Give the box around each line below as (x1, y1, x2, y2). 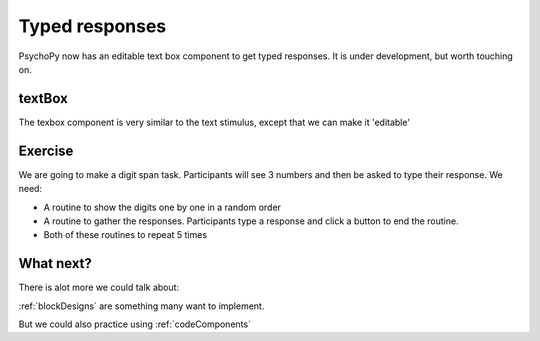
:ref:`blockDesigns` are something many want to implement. (18, 300, 265, 312)
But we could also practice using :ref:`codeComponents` (18, 318, 252, 330)
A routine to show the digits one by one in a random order (43, 201, 282, 213)
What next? (18, 255, 92, 272)
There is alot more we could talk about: (18, 281, 180, 294)
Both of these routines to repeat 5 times (43, 229, 208, 241)
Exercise (18, 142, 74, 159)
